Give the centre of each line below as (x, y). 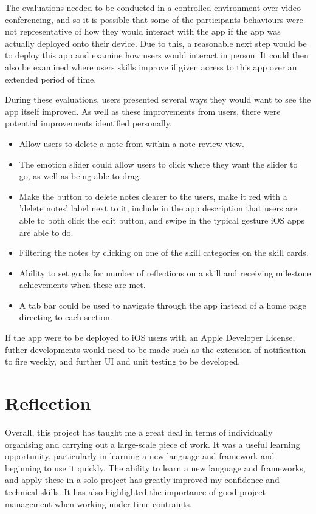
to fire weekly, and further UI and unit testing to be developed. (123, 361)
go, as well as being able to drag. (80, 176)
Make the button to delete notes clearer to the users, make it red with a (153, 196)
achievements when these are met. (82, 285)
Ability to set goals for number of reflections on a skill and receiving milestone (165, 272)
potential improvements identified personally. (88, 123)
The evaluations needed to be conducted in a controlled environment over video (153, 7)
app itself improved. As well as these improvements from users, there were (143, 111)
